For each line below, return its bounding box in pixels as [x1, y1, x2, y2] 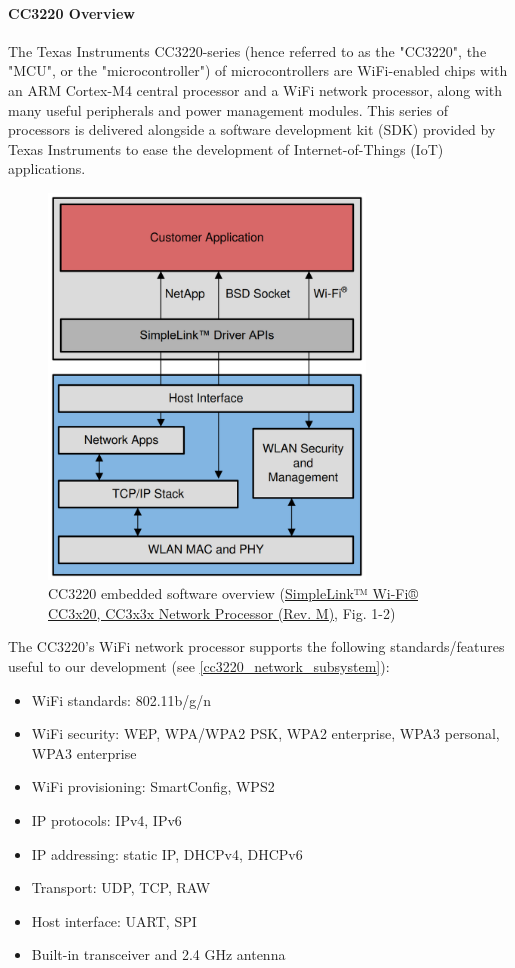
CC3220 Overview [8, 2, 135, 23]
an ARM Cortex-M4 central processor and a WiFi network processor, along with [8, 79, 503, 100]
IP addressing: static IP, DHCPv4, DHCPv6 [31, 843, 303, 864]
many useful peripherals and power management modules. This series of [8, 99, 449, 120]
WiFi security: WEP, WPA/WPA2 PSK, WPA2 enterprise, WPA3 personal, [31, 723, 500, 744]
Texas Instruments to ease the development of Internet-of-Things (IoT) [8, 138, 444, 159]
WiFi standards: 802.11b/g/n [31, 689, 212, 710]
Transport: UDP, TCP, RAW [31, 877, 211, 898]
